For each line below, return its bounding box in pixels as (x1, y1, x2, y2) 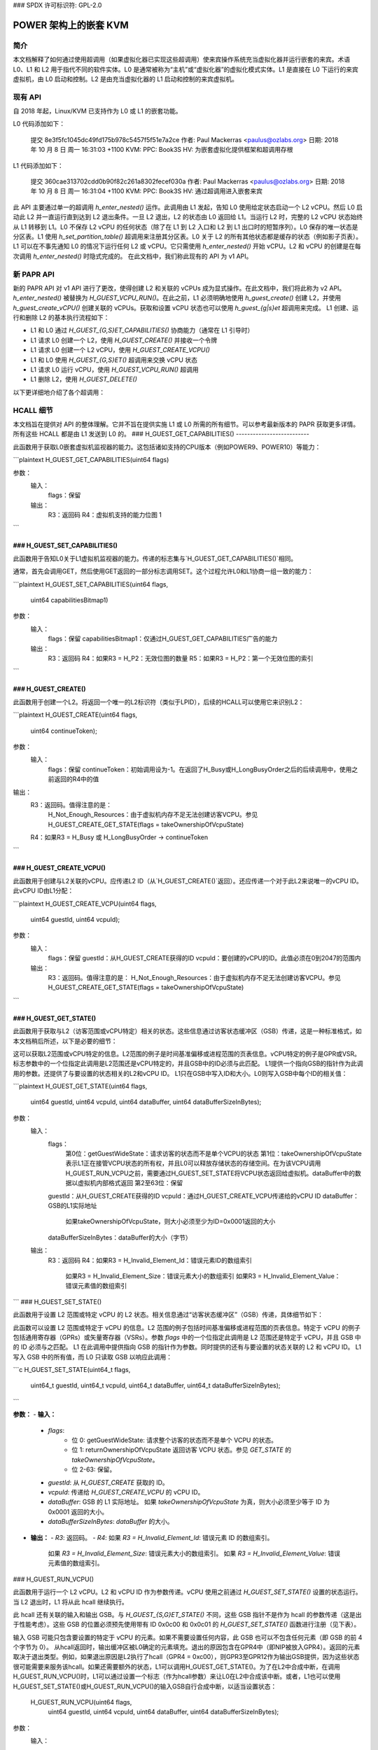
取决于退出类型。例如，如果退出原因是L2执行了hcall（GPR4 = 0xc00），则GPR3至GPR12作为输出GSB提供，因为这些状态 (13, 1653, 360, 1661)
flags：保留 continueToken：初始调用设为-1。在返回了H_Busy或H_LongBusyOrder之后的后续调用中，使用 (48, 765, 352, 773)
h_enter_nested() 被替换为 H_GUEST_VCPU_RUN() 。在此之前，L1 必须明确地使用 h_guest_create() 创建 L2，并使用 (13, 294, 342, 302)
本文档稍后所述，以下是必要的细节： (13, 1037, 118, 1045)
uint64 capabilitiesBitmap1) (30, 596, 108, 605)
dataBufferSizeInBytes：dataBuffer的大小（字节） (48, 1233, 192, 1242)
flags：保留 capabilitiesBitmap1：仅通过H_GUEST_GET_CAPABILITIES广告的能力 (48, 634, 278, 643)
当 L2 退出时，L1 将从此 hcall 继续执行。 (13, 1597, 129, 1606)
